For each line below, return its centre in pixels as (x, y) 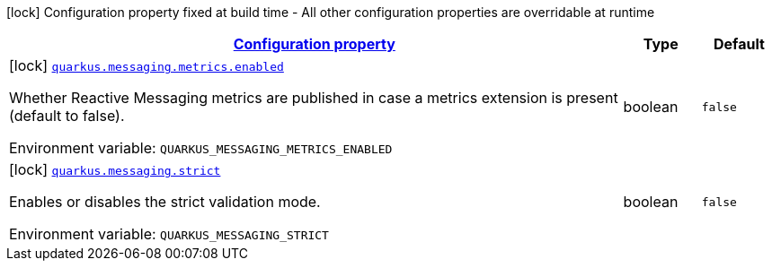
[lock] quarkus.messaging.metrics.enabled (146, 65)
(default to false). (67, 116)
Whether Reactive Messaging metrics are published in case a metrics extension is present (314, 98)
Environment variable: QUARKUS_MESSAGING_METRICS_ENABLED (201, 148)
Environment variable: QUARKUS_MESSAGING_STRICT (169, 234)
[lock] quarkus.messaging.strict (115, 169)
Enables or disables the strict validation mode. (165, 202)
